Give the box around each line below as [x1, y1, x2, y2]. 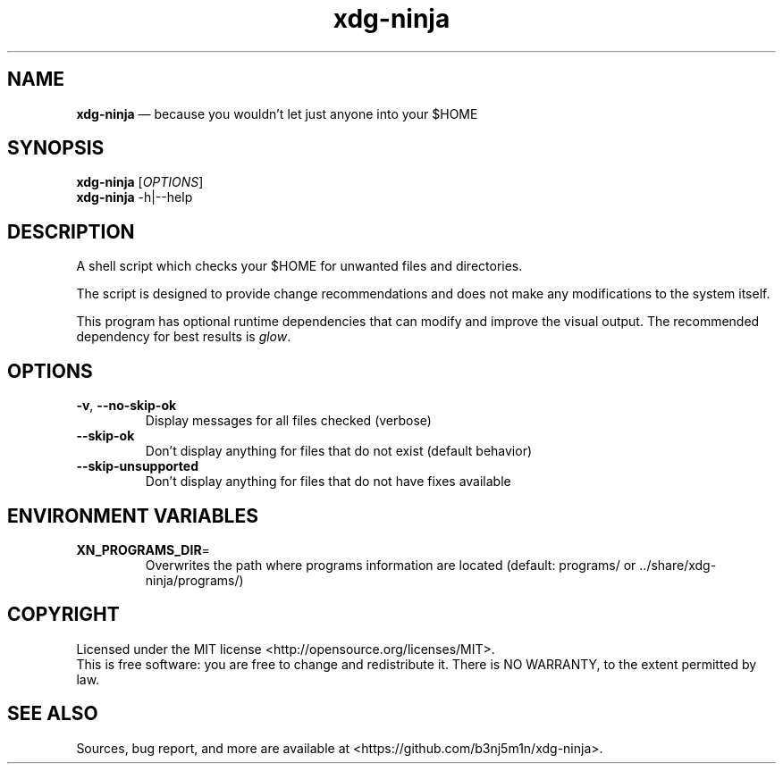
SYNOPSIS [7, 137, 105, 160]
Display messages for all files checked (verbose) [145, 413, 432, 429]
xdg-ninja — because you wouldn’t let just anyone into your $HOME [76, 105, 478, 122]
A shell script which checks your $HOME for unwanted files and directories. [76, 258, 523, 274]
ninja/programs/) [145, 572, 244, 588]
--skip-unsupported [76, 458, 198, 474]
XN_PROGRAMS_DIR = [76, 541, 210, 557]
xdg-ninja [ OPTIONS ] [76, 174, 204, 190]
